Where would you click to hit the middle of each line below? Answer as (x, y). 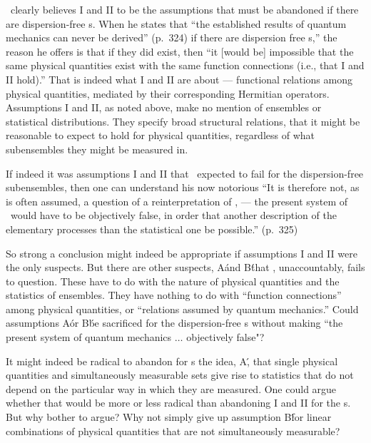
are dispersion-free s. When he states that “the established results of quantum (176, 23)
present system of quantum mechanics (89, 337)
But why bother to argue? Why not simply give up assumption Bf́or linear (169, 417)
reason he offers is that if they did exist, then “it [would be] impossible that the (180, 51)
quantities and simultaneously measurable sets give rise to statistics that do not (180, 375)
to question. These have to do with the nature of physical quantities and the (173, 281)
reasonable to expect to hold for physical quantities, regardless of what (160, 135)
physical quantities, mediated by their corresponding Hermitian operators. (168, 93)
